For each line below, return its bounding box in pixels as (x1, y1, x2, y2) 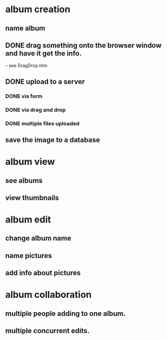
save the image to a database (5, 135, 100, 144)
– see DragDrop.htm (5, 63, 47, 69)
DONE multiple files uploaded (5, 120, 80, 127)
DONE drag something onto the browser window (5, 41, 162, 49)
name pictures (5, 251, 52, 260)
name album (5, 24, 46, 33)
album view (5, 156, 55, 167)
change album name (5, 234, 71, 243)
